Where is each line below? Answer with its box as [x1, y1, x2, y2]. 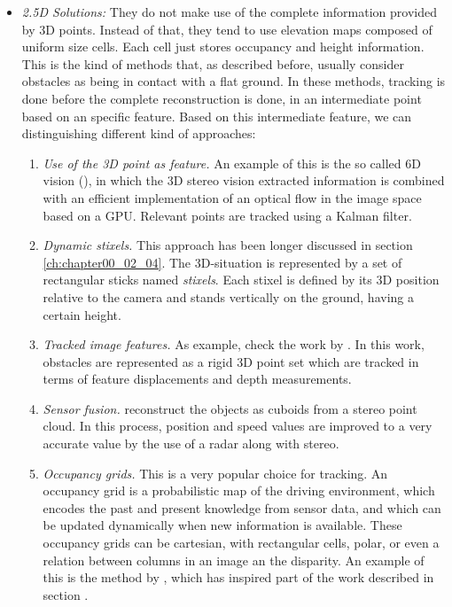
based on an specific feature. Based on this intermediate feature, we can [21, 106, 412, 125]
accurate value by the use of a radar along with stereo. [43, 434, 339, 453]
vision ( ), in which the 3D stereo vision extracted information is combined [43, 171, 445, 190]
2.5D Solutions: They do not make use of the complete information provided [21, 3, 437, 20]
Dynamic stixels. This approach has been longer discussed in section [43, 236, 413, 254]
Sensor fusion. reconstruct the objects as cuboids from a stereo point [43, 399, 417, 417]
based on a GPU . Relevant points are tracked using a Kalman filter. [43, 206, 412, 224]
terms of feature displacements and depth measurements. [43, 370, 352, 388]
